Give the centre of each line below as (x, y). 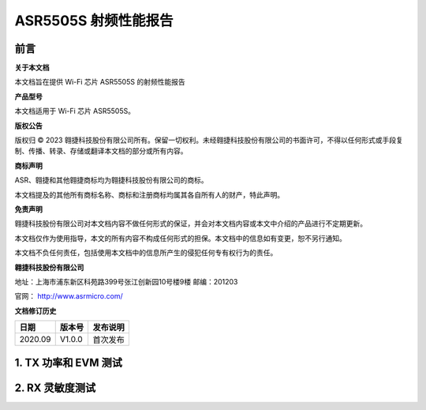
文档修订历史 (35, 310)
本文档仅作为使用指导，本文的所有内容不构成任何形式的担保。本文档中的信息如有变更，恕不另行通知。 (180, 238)
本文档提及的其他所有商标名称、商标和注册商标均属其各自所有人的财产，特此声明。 (149, 194)
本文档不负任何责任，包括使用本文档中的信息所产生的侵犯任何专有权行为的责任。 (146, 253)
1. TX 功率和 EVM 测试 (68, 362)
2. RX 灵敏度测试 (55, 387)
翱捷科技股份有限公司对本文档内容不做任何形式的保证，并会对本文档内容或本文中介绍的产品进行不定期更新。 (191, 224)
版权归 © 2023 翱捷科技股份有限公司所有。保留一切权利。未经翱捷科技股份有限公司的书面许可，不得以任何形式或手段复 (209, 140)
